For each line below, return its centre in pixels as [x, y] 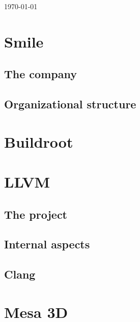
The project [36, 214]
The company [40, 74]
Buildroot [39, 141]
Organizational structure [70, 104]
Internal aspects [47, 244]
